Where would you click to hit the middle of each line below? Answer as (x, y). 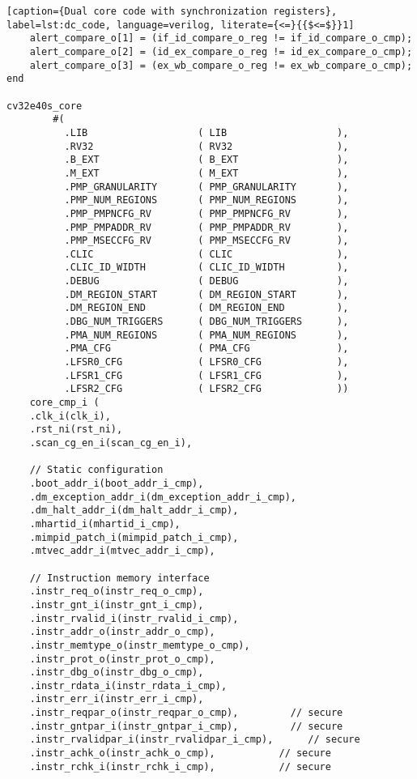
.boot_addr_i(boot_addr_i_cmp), (117, 483)
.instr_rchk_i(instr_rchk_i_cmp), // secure (180, 766)
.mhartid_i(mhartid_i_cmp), (105, 524)
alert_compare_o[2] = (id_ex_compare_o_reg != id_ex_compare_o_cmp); (221, 51)
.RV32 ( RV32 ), (206, 146)
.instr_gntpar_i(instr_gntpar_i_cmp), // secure (186, 726)
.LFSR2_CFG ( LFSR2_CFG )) (206, 389)
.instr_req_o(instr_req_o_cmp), (117, 592)
